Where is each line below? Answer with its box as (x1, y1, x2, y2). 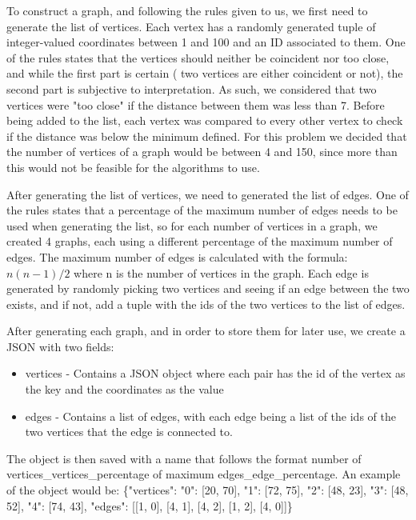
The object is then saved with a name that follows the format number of (6, 450, 362, 466)
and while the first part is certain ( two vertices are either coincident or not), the (6, 65, 403, 82)
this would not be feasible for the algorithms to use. (6, 158, 260, 175)
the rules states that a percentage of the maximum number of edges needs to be (6, 202, 398, 218)
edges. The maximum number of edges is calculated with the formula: (6, 248, 348, 265)
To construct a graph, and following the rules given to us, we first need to (6, 2, 368, 18)
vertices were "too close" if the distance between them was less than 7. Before (6, 96, 385, 113)
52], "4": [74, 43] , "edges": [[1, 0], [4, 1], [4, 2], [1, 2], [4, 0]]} (6, 497, 293, 514)
